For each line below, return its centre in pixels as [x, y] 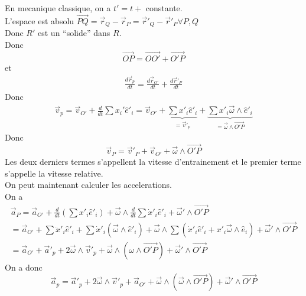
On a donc [24, 267]
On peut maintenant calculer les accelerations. [88, 185]
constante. [164, 8]
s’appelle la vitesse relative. [54, 173]
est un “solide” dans [74, 33]
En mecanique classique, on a [58, 8]
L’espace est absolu [40, 20]
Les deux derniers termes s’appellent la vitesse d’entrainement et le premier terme [153, 161]
